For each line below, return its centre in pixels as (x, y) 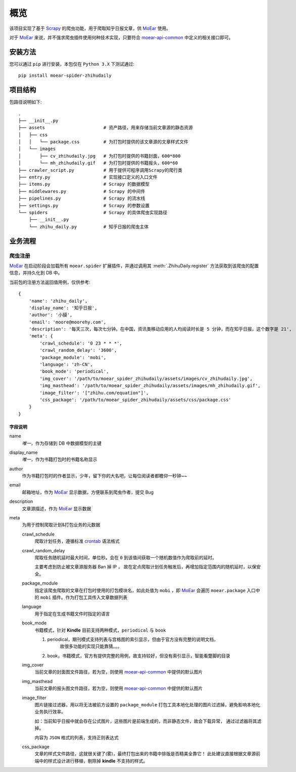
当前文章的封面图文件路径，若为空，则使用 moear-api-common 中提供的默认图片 (119, 672)
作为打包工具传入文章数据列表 (96, 597)
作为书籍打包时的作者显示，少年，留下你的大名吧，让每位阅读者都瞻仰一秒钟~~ (105, 476)
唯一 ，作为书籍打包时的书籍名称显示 (60, 459)
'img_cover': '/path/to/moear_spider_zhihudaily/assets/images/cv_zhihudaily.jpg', (146, 378)
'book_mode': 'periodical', (74, 372)
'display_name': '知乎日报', (63, 308)
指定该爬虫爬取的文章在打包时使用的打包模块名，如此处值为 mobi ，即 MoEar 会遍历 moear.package (140, 590)
